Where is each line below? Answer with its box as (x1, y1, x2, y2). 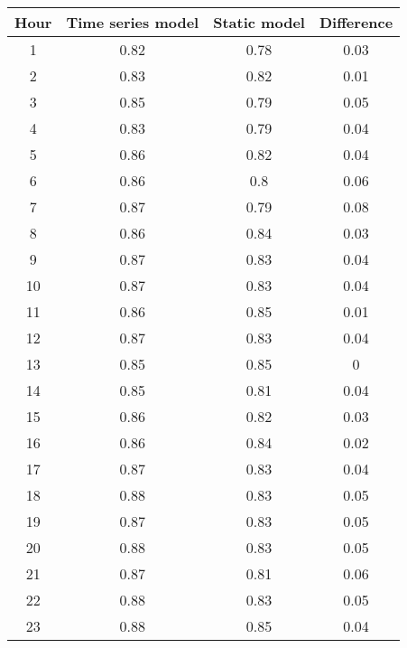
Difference (319, 12, 393, 33)
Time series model (66, 12, 199, 33)
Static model (213, 12, 305, 33)
